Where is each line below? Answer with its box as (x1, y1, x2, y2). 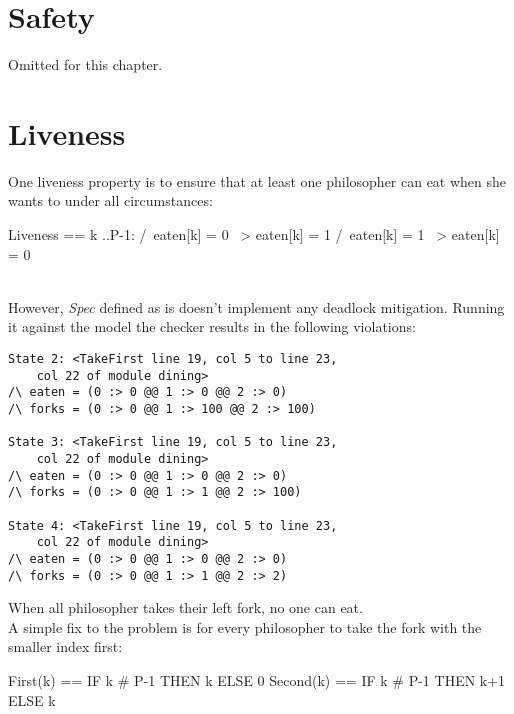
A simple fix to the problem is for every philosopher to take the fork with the (8, 616, 482, 637)
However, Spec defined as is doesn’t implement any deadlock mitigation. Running (8, 296, 505, 317)
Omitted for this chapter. (8, 54, 163, 75)
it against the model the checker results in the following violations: (8, 316, 416, 337)
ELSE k (8, 689, 56, 710)
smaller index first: (8, 636, 123, 657)
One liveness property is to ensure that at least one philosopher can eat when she (8, 170, 507, 191)
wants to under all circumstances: (8, 190, 213, 211)
